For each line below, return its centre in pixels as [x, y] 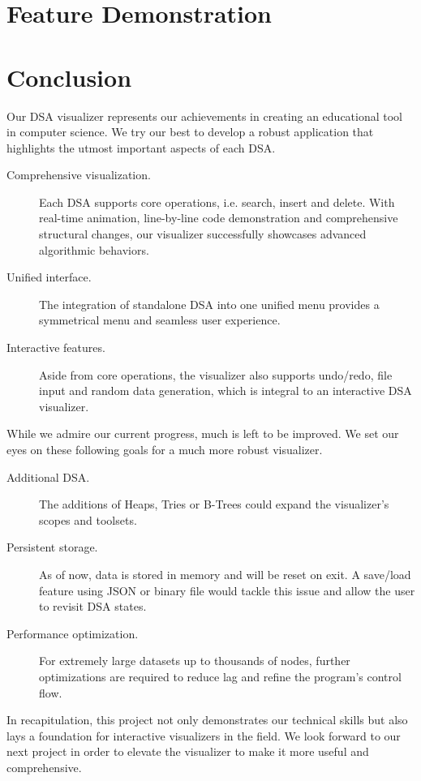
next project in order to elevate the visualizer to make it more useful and [188, 751]
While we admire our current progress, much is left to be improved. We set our [203, 433]
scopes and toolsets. [88, 519]
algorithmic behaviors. [94, 249]
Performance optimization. [73, 633]
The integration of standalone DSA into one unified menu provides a [209, 304]
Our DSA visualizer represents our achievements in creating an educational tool [205, 116]
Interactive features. [56, 348]
